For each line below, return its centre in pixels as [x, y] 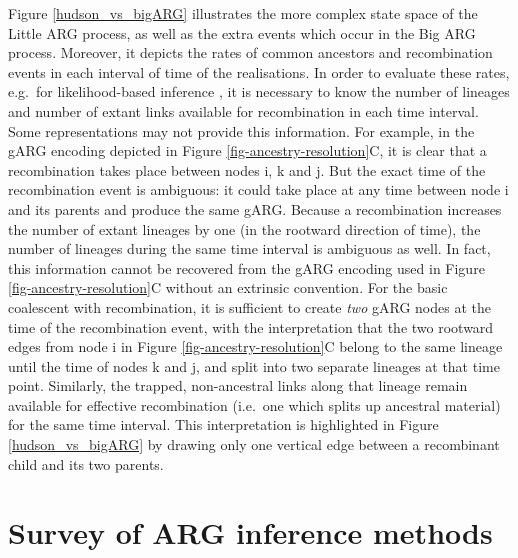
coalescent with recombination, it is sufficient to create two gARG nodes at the [249, 306]
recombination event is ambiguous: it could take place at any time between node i [258, 189]
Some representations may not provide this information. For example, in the [241, 130]
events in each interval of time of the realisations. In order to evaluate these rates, [259, 71]
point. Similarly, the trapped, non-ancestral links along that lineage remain [238, 385]
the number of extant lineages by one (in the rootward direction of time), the [244, 228]
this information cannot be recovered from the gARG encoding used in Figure [246, 267]
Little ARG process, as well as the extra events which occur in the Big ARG [242, 32]
